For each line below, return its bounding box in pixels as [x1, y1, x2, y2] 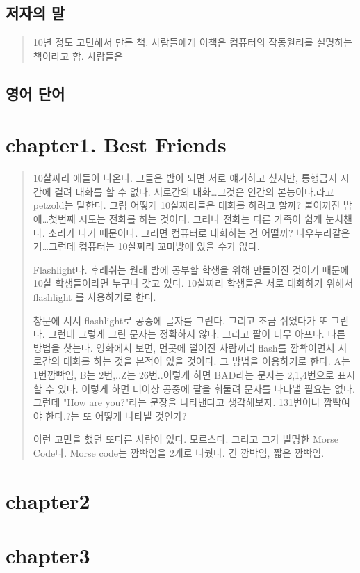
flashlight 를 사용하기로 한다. [33, 290, 156, 304]
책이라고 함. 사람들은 [33, 48, 123, 63]
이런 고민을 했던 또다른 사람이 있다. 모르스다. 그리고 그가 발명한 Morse [33, 432, 339, 446]
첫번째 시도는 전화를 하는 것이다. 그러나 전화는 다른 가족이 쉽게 [49, 212, 322, 226]
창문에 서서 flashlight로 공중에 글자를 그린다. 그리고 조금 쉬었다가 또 [33, 313, 328, 327]
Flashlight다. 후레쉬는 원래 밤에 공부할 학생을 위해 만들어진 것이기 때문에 [33, 262, 350, 276]
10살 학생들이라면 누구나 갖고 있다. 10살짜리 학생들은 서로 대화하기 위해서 [33, 276, 354, 290]
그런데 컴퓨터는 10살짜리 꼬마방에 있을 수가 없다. [49, 239, 260, 253]
